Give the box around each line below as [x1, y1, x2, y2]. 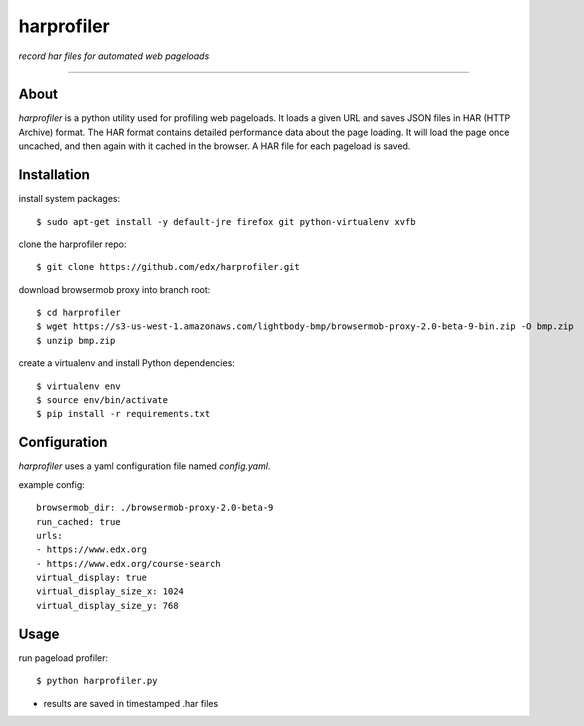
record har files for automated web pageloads [18, 50, 210, 62]
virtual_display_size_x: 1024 [36, 586, 185, 597]
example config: [18, 478, 85, 490]
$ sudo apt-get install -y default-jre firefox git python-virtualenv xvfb [36, 216, 416, 227]
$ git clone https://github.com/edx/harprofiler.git [36, 261, 300, 273]
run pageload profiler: [18, 651, 109, 664]
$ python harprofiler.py [36, 675, 158, 687]
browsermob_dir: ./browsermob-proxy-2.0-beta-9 [36, 502, 274, 514]
